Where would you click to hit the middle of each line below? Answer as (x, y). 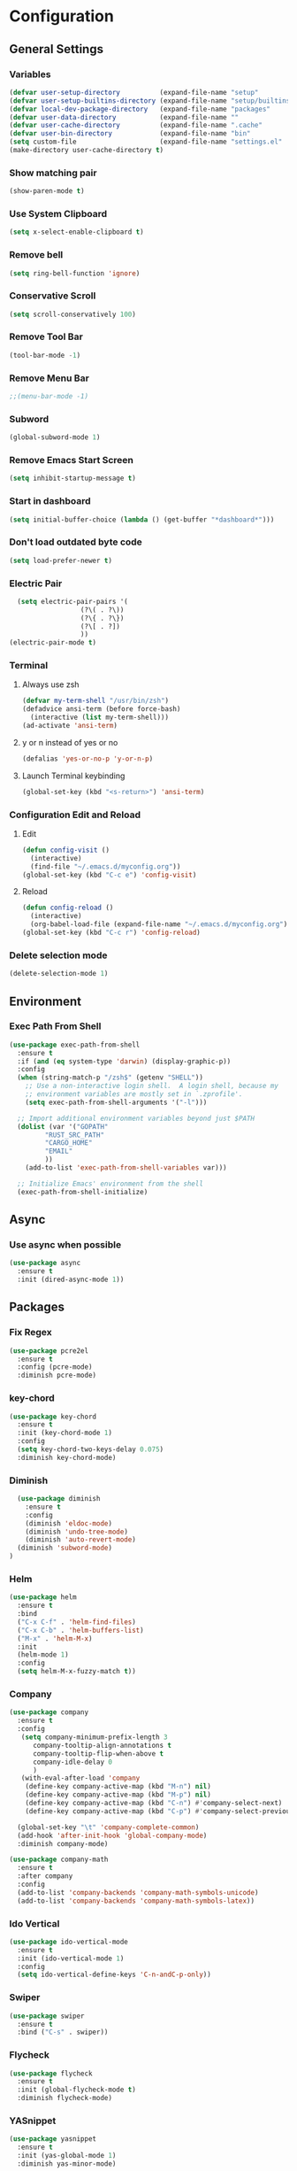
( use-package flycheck (51, 2074)
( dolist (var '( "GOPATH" (63, 1126)
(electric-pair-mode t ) (53, 643)
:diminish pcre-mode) (57, 1375)
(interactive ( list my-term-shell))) (100, 718)
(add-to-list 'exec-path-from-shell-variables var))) (126, 1168)
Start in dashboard (50, 501)
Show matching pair (53, 173)
